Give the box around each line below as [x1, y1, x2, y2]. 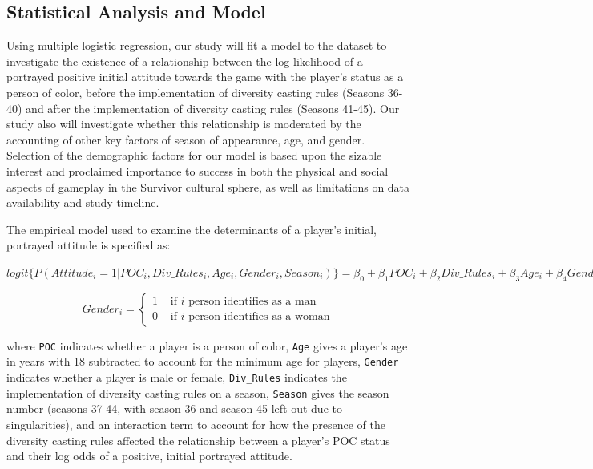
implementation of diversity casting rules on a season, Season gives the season [6, 384, 389, 401]
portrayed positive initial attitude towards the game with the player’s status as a [6, 68, 404, 85]
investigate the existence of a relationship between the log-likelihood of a [6, 52, 363, 69]
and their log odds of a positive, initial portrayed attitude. [6, 447, 292, 464]
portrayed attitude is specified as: [6, 237, 171, 253]
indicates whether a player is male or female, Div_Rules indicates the [6, 369, 347, 386]
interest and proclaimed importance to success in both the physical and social [6, 162, 389, 179]
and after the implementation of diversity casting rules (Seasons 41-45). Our [26, 99, 400, 116]
